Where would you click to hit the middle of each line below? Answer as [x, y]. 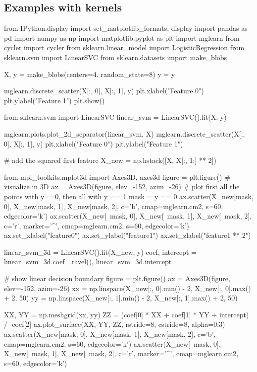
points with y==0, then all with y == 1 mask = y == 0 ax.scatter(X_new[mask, [129, 196]
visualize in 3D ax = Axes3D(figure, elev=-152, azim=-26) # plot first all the [122, 186]
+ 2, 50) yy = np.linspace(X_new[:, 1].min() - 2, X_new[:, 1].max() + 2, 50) [121, 298]
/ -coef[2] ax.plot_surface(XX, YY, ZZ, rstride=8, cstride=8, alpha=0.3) [115, 324]
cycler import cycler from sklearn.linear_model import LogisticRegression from [124, 47]
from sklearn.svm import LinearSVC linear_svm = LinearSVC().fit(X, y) [115, 117]
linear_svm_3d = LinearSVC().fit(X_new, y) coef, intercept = [100, 252]
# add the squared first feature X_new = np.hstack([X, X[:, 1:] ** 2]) [110, 160]
